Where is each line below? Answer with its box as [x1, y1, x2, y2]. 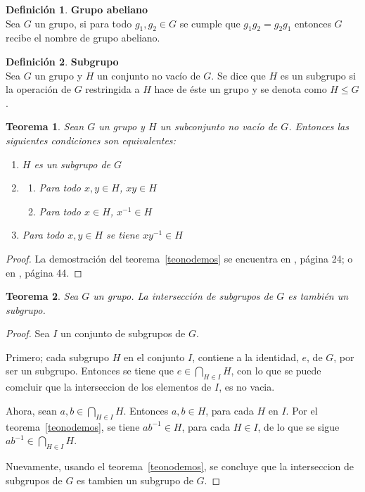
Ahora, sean [6, 403, 57, 417]
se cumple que [179, 15, 241, 30]
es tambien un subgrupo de [77, 472, 193, 487]
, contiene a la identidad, [192, 349, 299, 364]
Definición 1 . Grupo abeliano [6, 2, 148, 16]
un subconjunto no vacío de [160, 119, 278, 134]
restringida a [85, 82, 140, 96]
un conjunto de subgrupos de [60, 326, 186, 341]
